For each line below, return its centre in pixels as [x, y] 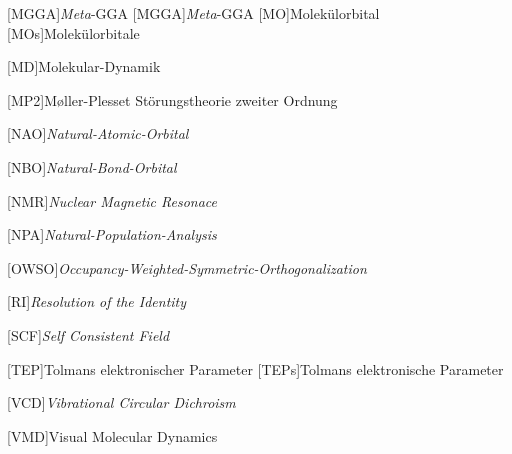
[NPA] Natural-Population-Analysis [112, 234]
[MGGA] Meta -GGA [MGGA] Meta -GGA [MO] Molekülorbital [193, 13]
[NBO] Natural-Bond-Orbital [92, 166]
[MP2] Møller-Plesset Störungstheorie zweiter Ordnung [172, 99]
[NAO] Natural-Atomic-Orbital [98, 133]
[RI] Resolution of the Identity [97, 301]
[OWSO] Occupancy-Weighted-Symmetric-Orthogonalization [187, 267]
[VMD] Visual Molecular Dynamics [112, 435]
